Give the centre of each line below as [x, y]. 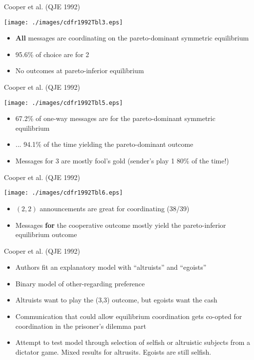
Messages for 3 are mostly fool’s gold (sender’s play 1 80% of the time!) [122, 161]
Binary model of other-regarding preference [80, 283]
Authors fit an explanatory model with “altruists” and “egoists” [111, 267]
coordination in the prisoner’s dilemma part [81, 326]
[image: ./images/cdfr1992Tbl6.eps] [63, 193]
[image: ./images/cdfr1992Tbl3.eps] [63, 22]
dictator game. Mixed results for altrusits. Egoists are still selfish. [113, 351]
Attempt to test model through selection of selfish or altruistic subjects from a [133, 342]
